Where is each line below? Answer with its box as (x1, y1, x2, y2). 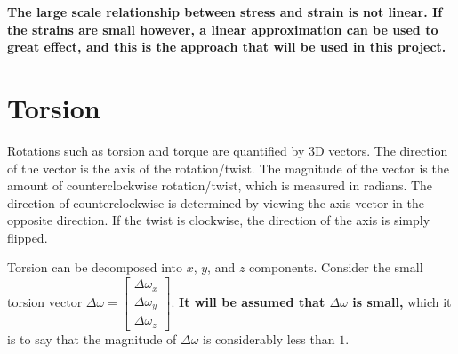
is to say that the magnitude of (7, 329, 177, 348)
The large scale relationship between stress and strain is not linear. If (7, 3, 443, 20)
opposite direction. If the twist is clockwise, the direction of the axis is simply (7, 211, 430, 229)
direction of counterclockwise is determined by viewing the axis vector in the (7, 193, 424, 212)
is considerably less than (203, 329, 335, 348)
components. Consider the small (249, 258, 423, 277)
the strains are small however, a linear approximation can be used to (7, 20, 438, 38)
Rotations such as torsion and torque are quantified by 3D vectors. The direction (7, 141, 448, 159)
